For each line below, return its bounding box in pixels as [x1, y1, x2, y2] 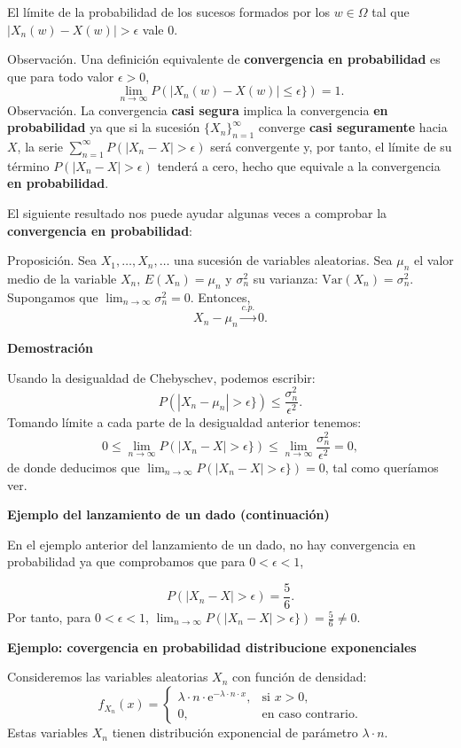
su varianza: [253, 269, 318, 287]
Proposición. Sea [7, 251, 98, 269]
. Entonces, [190, 287, 251, 306]
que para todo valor [7, 66, 114, 85]
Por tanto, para [7, 608, 91, 627]
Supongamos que [7, 287, 98, 306]
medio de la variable [7, 269, 117, 287]
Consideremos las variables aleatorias [7, 667, 208, 686]
